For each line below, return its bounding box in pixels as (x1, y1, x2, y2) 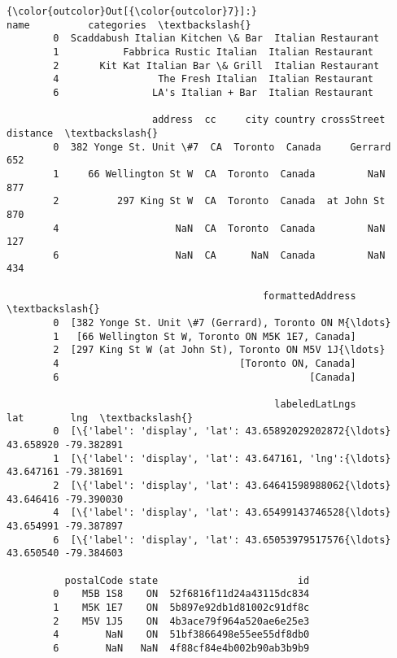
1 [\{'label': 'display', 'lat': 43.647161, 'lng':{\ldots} (53, 452, 391, 464)
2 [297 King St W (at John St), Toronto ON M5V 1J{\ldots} (53, 344, 386, 356)
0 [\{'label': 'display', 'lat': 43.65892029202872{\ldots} (53, 425, 391, 438)
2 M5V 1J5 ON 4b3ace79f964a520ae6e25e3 (53, 615, 310, 627)
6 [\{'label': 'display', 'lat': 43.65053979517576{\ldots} (53, 534, 391, 546)
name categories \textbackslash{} (7, 19, 251, 31)
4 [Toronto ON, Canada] (53, 358, 356, 370)
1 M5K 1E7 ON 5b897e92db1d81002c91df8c (53, 601, 310, 613)
